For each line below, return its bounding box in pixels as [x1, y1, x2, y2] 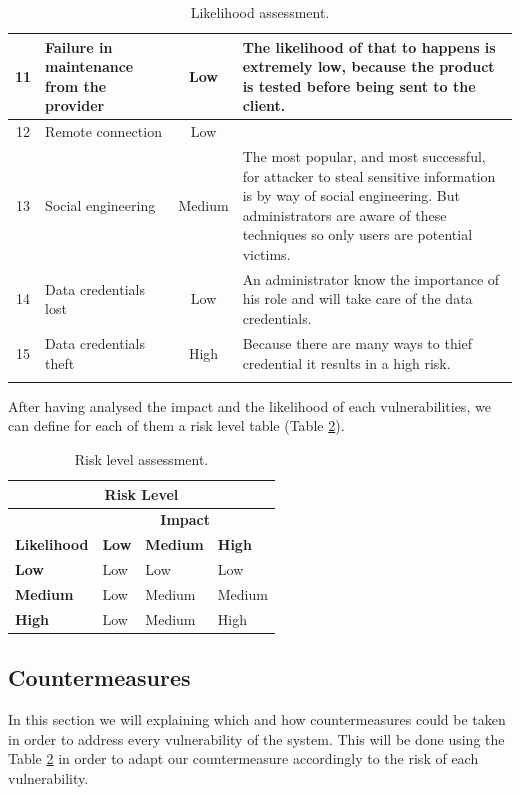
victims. [242, 244, 291, 265]
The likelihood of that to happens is [242, 36, 496, 57]
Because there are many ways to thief [242, 332, 473, 353]
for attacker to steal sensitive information [242, 165, 496, 186]
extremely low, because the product [242, 56, 495, 77]
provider [45, 95, 105, 116]
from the [45, 75, 107, 96]
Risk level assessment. [74, 449, 209, 470]
